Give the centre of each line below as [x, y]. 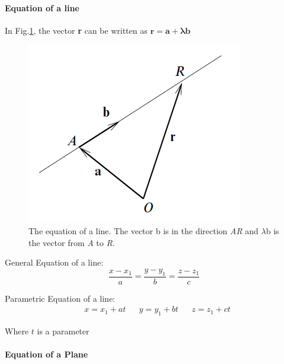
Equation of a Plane [47, 354]
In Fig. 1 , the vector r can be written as [76, 30]
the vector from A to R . [72, 242]
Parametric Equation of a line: [60, 298]
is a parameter [63, 331]
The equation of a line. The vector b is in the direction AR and [143, 230]
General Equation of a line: [54, 262]
